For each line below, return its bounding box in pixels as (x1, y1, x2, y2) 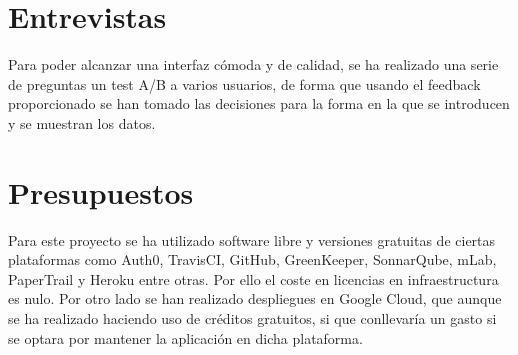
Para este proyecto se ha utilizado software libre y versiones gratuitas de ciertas (8, 229, 496, 250)
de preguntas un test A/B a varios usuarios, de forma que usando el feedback (8, 73, 481, 94)
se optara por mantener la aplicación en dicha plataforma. (8, 327, 363, 348)
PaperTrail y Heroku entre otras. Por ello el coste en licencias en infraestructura (8, 268, 499, 289)
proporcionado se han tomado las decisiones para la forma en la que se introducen (8, 93, 510, 114)
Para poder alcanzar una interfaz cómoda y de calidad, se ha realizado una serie (8, 54, 499, 75)
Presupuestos (8, 171, 194, 212)
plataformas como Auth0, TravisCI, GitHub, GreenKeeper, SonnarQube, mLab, (8, 249, 497, 270)
